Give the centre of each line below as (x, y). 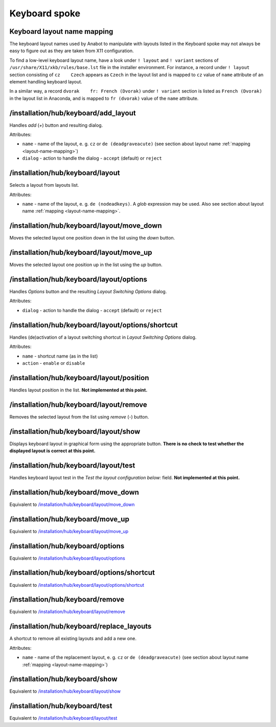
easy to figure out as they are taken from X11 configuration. (72, 51)
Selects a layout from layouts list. (44, 185)
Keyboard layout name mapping (61, 31)
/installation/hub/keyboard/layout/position (79, 378)
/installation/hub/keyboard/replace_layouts (80, 626)
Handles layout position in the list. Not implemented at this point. (78, 390)
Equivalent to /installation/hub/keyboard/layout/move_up (69, 531)
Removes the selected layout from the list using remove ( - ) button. (79, 416)
